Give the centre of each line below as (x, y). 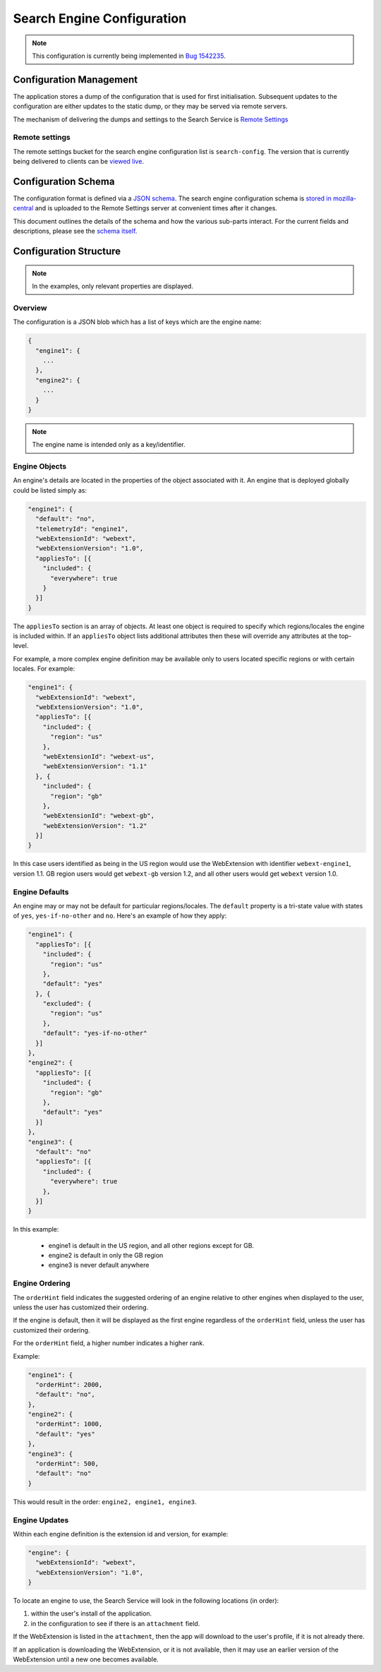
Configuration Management (75, 79)
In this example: (36, 1229)
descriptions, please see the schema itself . (75, 231)
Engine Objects (40, 467)
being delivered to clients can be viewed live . (79, 162)
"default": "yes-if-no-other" (95, 1033)
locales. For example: (44, 669)
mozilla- (345, 198)
